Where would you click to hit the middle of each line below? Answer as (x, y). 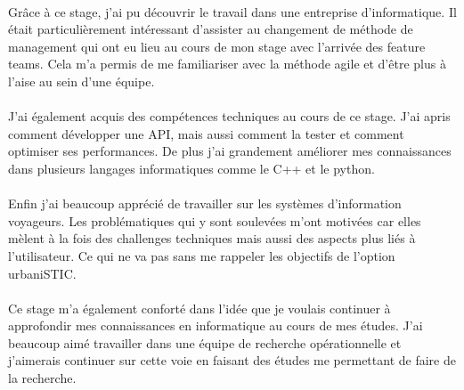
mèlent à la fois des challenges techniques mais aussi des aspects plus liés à (212, 238)
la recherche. (42, 378)
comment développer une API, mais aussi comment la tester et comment (206, 133)
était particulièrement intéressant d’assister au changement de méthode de (211, 29)
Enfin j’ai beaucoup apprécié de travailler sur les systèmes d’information (205, 203)
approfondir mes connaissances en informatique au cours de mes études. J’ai (216, 325)
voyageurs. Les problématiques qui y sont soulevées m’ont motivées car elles (215, 220)
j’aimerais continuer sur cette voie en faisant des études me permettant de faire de (232, 360)
